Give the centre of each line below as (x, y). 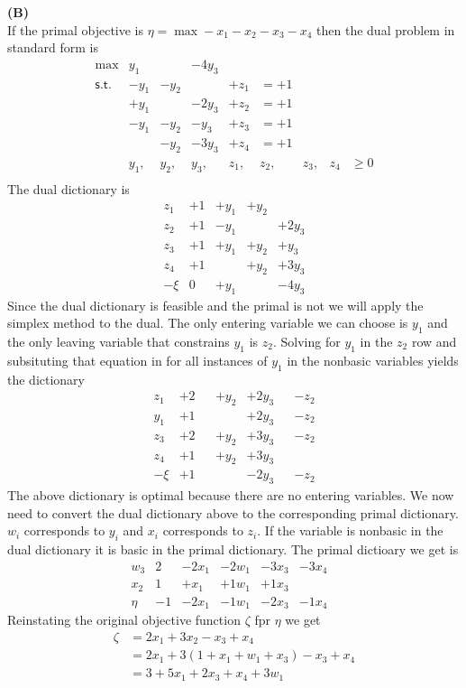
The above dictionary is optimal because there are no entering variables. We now (231, 495)
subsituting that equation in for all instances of (137, 360)
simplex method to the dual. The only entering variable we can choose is (208, 323)
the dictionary (46, 379)
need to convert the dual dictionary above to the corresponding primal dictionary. (233, 512)
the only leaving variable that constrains (119, 341)
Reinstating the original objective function (124, 620)
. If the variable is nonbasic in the (350, 530)
